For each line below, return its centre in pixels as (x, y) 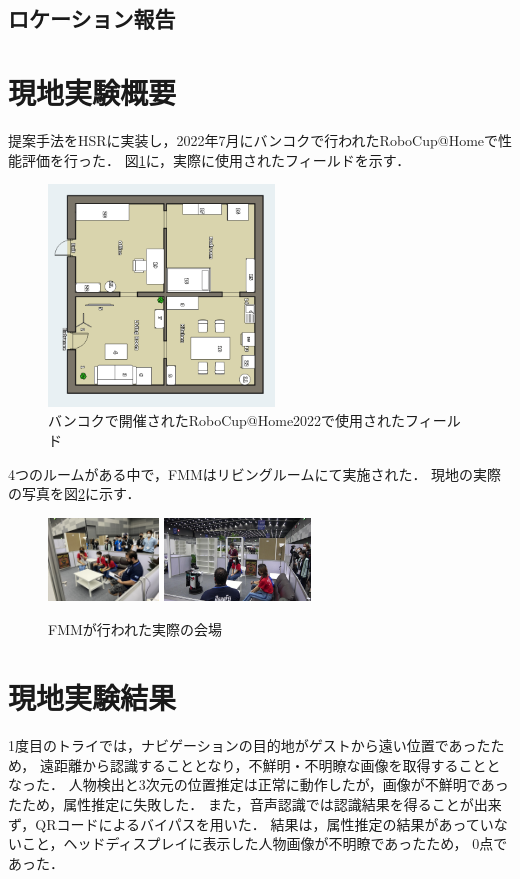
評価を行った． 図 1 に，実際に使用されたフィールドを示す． (216, 159)
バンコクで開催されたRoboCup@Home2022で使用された (227, 420)
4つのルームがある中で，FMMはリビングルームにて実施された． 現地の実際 (255, 473)
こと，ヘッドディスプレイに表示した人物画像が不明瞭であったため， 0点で (264, 843)
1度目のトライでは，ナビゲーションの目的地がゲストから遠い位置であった (249, 745)
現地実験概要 (92, 91)
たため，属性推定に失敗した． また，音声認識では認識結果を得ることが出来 (255, 804)
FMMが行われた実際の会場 (135, 628)
